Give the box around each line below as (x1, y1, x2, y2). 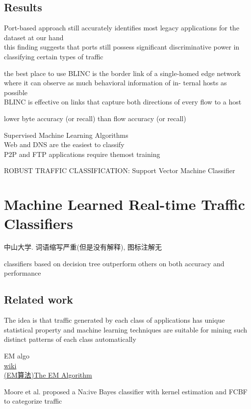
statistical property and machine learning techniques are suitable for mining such (4, 324, 248, 334)
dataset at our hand (4, 32, 64, 42)
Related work (4, 292, 74, 307)
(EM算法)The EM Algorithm (4, 370, 92, 380)
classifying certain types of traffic (4, 51, 103, 61)
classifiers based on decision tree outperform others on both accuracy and (4, 258, 225, 268)
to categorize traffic (4, 396, 62, 406)
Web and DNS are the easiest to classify (4, 139, 125, 150)
